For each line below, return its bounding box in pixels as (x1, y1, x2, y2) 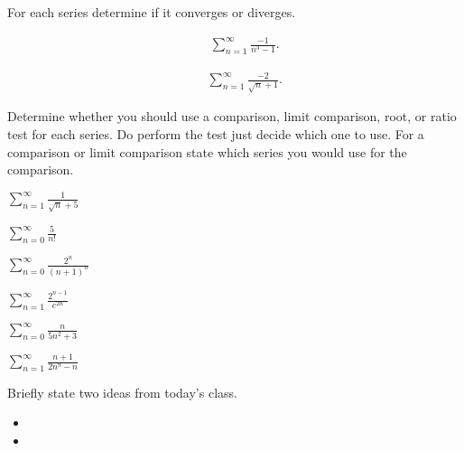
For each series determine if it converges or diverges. (7, 3, 296, 21)
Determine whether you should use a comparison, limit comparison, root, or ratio (7, 107, 457, 126)
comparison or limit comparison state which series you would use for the (7, 142, 407, 161)
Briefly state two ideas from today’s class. (7, 382, 237, 401)
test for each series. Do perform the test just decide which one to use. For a (7, 125, 424, 144)
